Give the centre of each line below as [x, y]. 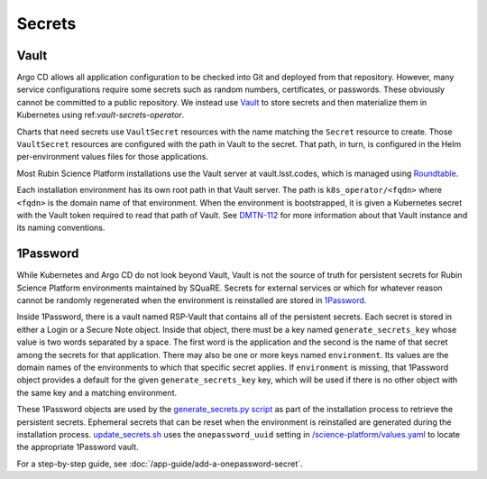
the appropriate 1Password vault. [78, 447]
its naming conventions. [61, 228]
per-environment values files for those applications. [113, 157]
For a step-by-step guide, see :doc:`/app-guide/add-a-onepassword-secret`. [160, 464]
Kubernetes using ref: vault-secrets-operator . [101, 115]
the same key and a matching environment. [97, 392]
